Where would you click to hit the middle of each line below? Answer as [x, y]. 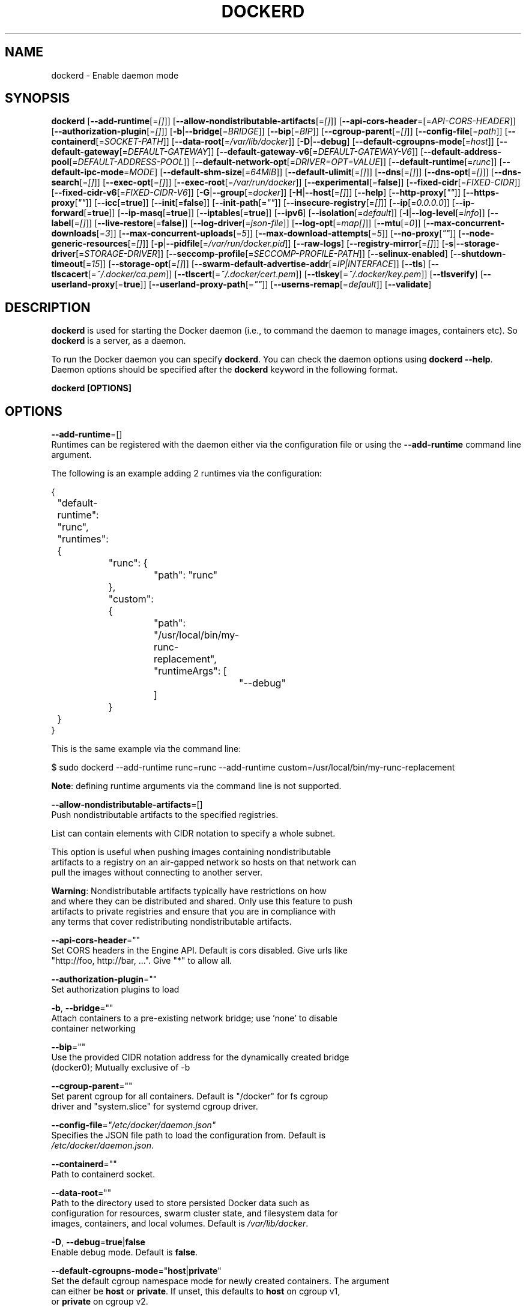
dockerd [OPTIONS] [91, 388]
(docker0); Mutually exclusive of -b [121, 1068]
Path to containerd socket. [103, 1174]
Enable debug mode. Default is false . [125, 1252]
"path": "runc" [186, 575]
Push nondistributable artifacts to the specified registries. [165, 815]
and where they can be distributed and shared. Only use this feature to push [202, 901]
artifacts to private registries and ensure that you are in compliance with [193, 912]
